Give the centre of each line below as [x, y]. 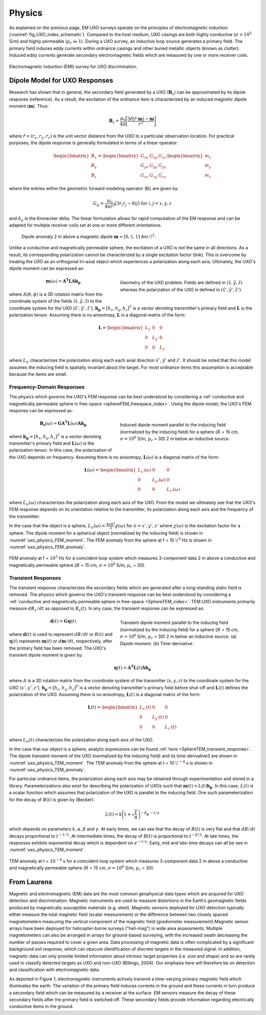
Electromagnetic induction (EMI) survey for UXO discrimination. [73, 66]
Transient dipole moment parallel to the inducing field [174, 623]
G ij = [98, 204]
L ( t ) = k [114, 814]
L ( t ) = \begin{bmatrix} [113, 707]
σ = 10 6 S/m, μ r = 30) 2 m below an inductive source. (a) [178, 637]
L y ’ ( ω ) [159, 480]
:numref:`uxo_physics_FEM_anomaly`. [48, 547]
